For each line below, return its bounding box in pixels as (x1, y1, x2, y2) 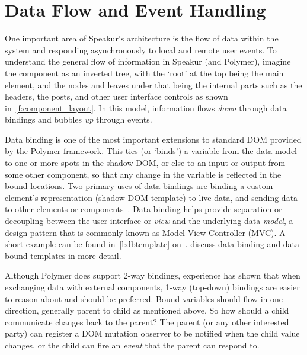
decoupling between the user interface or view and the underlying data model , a (5, 215, 293, 227)
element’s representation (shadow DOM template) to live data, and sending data (5, 191, 298, 203)
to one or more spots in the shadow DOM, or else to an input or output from (5, 156, 286, 169)
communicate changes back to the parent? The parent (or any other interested (5, 315, 289, 328)
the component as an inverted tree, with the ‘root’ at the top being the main (5, 66, 284, 79)
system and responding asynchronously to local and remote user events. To (5, 43, 277, 56)
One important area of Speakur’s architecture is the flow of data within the (5, 32, 279, 44)
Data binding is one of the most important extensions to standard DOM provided (5, 133, 302, 145)
